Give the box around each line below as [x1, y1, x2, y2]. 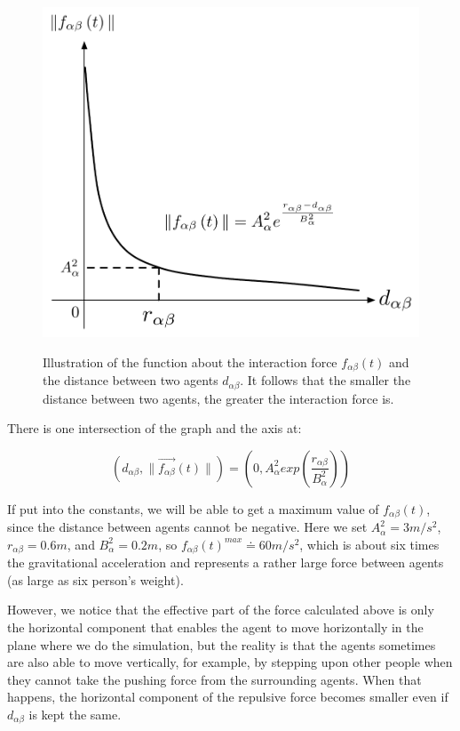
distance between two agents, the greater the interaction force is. [43, 389, 394, 407]
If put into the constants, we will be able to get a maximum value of [7, 499, 379, 518]
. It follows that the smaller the [240, 371, 411, 390]
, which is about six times [299, 534, 440, 553]
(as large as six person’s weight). [7, 570, 184, 589]
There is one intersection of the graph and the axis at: [7, 419, 302, 438]
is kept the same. [28, 704, 122, 723]
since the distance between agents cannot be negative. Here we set [7, 518, 368, 536]
